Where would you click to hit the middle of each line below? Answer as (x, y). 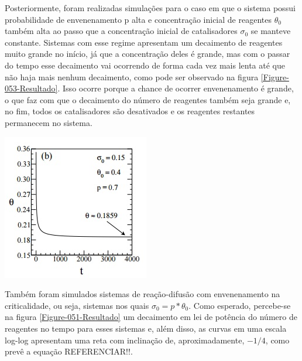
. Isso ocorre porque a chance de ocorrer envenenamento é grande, (176, 88)
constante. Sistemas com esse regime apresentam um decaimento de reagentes (144, 42)
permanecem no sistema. (49, 122)
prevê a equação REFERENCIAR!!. (69, 351)
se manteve (271, 31)
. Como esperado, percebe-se (240, 305)
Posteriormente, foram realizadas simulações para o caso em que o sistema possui (150, 8)
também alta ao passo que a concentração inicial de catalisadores (121, 31)
